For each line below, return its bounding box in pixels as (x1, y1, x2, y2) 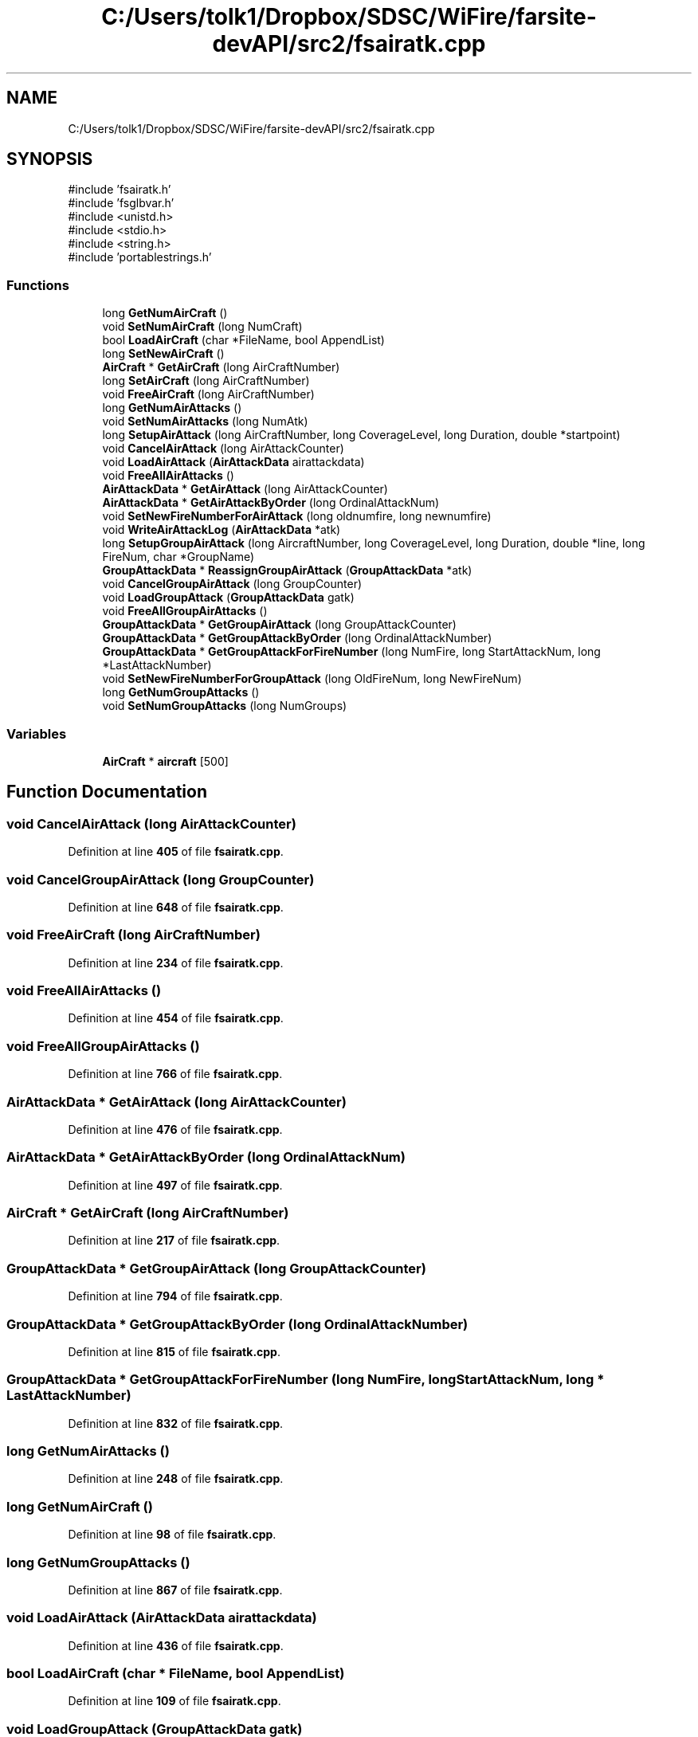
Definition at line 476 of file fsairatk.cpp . (68, 1122, 283, 1136)
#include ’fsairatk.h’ (68, 182, 171, 197)
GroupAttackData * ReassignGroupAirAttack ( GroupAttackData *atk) (102, 563, 473, 578)
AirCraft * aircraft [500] (102, 754, 229, 768)
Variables (6, 725, 67, 742)
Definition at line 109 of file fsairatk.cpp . (68, 1694, 281, 1708)
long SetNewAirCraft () (102, 347, 225, 361)
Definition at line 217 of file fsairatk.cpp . (68, 1233, 280, 1248)
